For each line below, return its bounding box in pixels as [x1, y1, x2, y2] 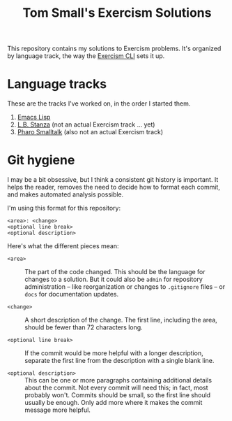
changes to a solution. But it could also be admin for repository [24, 275, 203, 284]
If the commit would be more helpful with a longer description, [24, 349, 203, 357]
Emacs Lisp [17, 113, 51, 122]
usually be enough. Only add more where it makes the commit [24, 399, 203, 407]
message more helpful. [24, 406, 91, 414]
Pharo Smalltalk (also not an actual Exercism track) [17, 128, 164, 136]
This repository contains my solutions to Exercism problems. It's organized [7, 44, 222, 53]
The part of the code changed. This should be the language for [24, 268, 206, 276]
